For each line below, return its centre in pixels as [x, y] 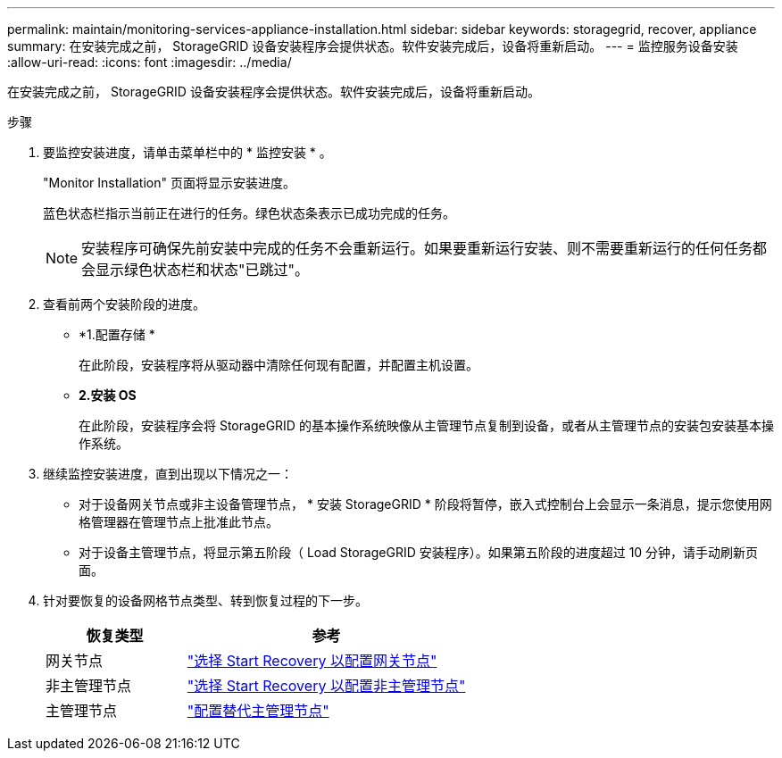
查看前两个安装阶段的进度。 [124, 304]
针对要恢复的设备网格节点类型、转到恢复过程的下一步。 [205, 600]
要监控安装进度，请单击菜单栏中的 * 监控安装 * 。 [187, 152]
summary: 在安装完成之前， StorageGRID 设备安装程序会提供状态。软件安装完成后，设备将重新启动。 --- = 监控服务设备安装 [373, 46]
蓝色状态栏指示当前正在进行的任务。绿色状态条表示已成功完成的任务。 [249, 213]
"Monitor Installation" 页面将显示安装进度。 [169, 183]
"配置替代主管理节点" [258, 711]
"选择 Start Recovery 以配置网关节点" [312, 661]
